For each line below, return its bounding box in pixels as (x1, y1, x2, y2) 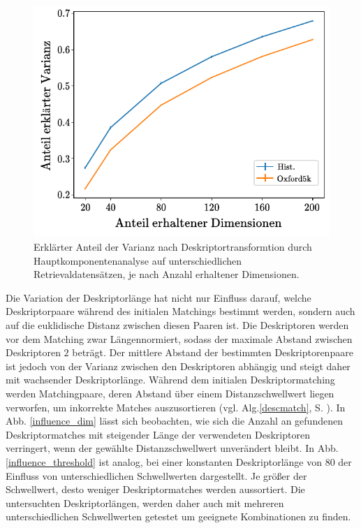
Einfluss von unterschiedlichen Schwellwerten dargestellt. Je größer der (6, 468, 307, 483)
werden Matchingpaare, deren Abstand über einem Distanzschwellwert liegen (6, 386, 334, 400)
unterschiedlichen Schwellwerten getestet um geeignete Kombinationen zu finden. (6, 509, 351, 524)
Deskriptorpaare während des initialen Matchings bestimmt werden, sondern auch (6, 304, 355, 318)
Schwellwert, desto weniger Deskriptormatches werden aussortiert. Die (6, 482, 305, 497)
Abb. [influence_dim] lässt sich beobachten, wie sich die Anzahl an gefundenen (6, 413, 343, 428)
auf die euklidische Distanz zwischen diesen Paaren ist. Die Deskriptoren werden (6, 317, 349, 332)
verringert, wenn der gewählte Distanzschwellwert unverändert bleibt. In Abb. (6, 441, 339, 455)
